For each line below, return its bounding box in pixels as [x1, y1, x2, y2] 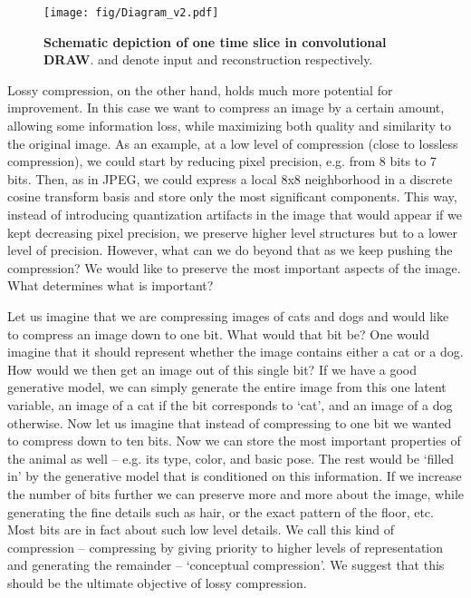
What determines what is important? [7, 276, 214, 295]
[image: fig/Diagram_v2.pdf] [43, 6, 219, 19]
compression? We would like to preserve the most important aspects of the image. [7, 258, 461, 277]
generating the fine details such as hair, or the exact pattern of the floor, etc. [7, 502, 434, 521]
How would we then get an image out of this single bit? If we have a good [7, 359, 417, 378]
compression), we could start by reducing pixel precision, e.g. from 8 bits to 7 [7, 152, 437, 171]
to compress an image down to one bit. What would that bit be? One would [7, 324, 430, 343]
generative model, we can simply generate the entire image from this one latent [7, 377, 447, 397]
